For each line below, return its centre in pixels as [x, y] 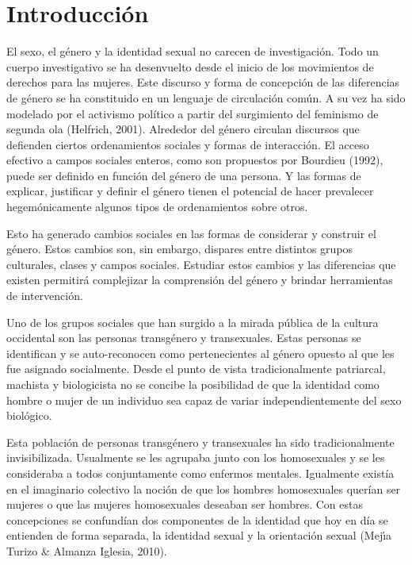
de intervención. [45, 296]
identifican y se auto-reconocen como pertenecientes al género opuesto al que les [200, 353]
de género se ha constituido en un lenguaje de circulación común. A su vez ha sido [206, 97]
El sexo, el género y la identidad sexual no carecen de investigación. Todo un [193, 51]
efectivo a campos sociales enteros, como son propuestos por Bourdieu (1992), [195, 160]
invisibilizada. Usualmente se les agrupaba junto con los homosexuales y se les [196, 457]
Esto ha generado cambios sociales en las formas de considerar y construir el [191, 233]
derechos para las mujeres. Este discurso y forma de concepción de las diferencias [203, 82]
